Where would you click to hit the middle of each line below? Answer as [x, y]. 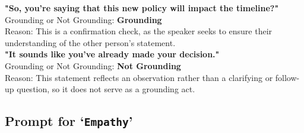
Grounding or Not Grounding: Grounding [83, 19]
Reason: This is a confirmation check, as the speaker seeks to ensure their [139, 31]
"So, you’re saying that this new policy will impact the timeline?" [142, 8]
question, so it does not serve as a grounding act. [106, 89]
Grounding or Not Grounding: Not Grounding [93, 65]
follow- [287, 77]
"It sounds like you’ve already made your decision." [112, 54]
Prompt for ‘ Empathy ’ [69, 121]
